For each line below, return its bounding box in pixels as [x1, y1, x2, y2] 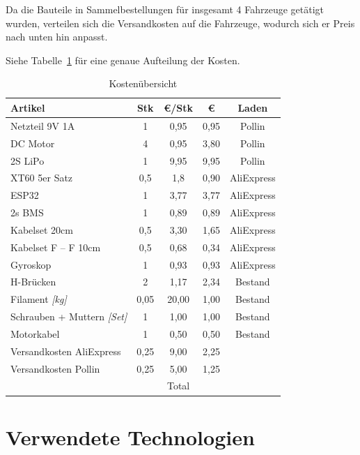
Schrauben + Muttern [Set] [10, 309, 127, 324]
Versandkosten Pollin [10, 361, 100, 375]
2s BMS [10, 205, 44, 220]
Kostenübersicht [109, 76, 178, 91]
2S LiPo [10, 153, 45, 167]
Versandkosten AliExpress [10, 343, 121, 358]
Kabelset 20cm [10, 222, 73, 237]
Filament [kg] [10, 292, 67, 306]
